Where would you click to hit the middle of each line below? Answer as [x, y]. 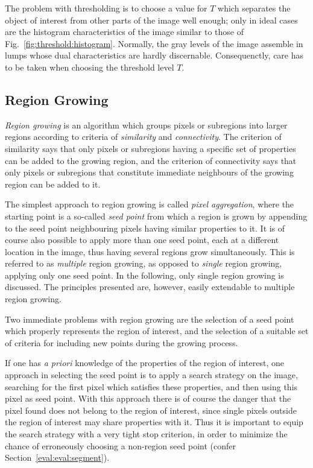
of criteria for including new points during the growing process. [122, 342]
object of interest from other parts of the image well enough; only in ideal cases [151, 20]
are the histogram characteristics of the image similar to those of [125, 32]
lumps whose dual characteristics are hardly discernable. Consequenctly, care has [154, 55]
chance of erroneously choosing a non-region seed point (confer [121, 445]
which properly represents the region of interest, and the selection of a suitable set [157, 331]
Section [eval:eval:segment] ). [57, 457]
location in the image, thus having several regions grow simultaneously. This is [150, 251]
